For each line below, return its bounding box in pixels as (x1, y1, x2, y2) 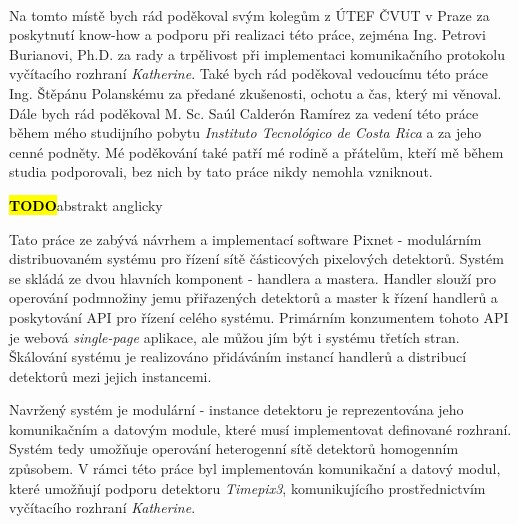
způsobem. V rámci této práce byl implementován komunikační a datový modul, (9, 458, 501, 479)
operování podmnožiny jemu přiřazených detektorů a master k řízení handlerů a (9, 287, 498, 308)
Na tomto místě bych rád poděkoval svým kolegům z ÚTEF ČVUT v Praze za (9, 4, 490, 25)
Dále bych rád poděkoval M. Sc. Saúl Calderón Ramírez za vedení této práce (9, 102, 479, 123)
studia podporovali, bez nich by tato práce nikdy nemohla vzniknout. (9, 161, 433, 182)
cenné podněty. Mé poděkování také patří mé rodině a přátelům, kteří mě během (9, 141, 504, 162)
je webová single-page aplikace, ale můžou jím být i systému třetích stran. (9, 326, 460, 347)
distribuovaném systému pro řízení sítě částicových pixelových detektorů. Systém (9, 248, 504, 269)
